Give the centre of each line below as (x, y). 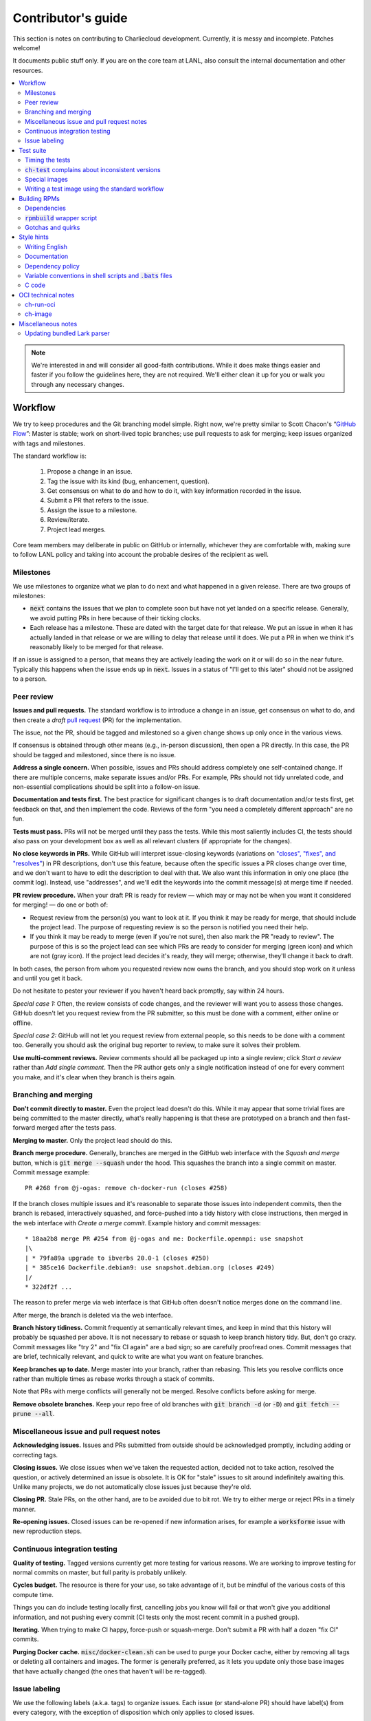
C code (35, 285)
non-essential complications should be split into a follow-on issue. (106, 786)
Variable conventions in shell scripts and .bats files (99, 275)
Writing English (46, 246)
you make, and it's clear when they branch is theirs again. (94, 1077)
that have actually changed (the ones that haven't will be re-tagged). (110, 1671)
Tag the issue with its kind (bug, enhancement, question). (128, 481)
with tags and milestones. (49, 443)
